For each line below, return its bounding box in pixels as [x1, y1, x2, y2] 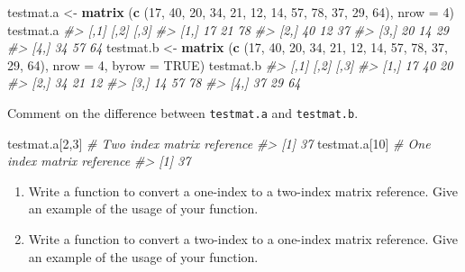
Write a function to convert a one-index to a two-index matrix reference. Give [28, 181, 459, 200]
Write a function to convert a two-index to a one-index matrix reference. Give [28, 230, 459, 248]
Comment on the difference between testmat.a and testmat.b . [7, 103, 359, 122]
